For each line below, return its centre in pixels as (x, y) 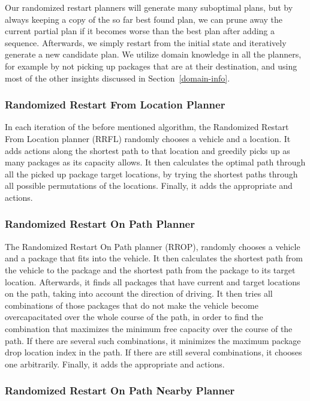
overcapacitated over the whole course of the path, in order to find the (134, 317)
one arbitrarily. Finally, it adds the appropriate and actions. (115, 364)
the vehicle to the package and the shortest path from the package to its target (150, 269)
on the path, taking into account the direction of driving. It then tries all (139, 293)
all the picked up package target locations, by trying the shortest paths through (151, 174)
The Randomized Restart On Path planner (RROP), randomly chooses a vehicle (153, 246)
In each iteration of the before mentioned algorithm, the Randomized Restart (147, 127)
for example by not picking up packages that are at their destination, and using (151, 66)
